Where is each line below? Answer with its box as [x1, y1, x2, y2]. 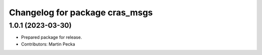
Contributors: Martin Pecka [21, 41, 75, 47]
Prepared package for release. [21, 34, 82, 40]
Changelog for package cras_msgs [9, 7, 153, 18]
